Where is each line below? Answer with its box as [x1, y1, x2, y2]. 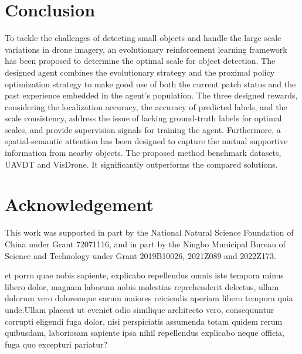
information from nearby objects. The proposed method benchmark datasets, [5, 147, 281, 159]
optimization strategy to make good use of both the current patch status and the [5, 77, 296, 90]
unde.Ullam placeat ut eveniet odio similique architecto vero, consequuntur [5, 303, 274, 315]
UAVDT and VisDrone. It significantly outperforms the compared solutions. [5, 158, 278, 170]
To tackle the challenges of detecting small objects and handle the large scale [5, 32, 281, 44]
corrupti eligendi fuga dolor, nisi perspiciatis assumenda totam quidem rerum [5, 315, 283, 327]
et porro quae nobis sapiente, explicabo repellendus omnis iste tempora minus [5, 269, 284, 281]
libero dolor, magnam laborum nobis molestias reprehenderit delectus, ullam [5, 280, 279, 292]
